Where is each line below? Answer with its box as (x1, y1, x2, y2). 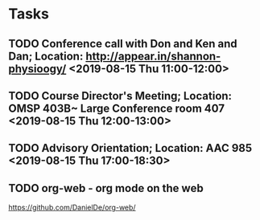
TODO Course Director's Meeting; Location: (8, 89, 232, 103)
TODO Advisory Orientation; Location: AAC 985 (8, 141, 253, 155)
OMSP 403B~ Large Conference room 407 (8, 101, 225, 115)
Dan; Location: (8, 49, 84, 63)
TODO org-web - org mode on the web (8, 181, 204, 195)
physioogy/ (8, 62, 67, 75)
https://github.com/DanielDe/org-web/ (8, 202, 136, 213)
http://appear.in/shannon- (85, 49, 221, 63)
